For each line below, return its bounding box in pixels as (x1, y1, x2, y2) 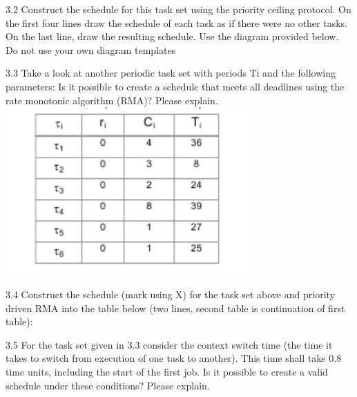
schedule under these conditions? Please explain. (6, 378, 210, 392)
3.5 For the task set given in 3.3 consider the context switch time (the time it (6, 337, 333, 351)
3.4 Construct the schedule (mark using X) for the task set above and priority (6, 287, 335, 301)
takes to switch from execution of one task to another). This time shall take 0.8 (6, 351, 342, 365)
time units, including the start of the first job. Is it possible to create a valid (6, 364, 328, 378)
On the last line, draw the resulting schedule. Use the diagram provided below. (6, 29, 339, 43)
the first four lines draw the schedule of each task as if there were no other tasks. (6, 15, 347, 30)
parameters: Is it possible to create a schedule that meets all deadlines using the (6, 79, 345, 93)
